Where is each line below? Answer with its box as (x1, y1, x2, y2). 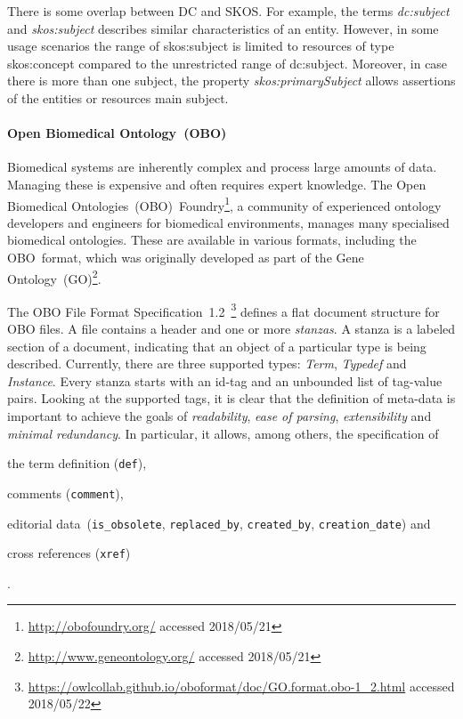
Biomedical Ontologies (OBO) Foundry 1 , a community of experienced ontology (7, 193, 442, 214)
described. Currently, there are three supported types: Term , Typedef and (7, 354, 407, 373)
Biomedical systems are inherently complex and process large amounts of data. (7, 158, 437, 176)
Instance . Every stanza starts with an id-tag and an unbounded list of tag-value (7, 371, 443, 390)
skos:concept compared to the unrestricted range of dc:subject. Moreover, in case (7, 53, 448, 72)
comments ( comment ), (7, 483, 124, 502)
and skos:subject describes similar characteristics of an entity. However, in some (7, 19, 439, 37)
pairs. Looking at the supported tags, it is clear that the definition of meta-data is (7, 389, 456, 408)
